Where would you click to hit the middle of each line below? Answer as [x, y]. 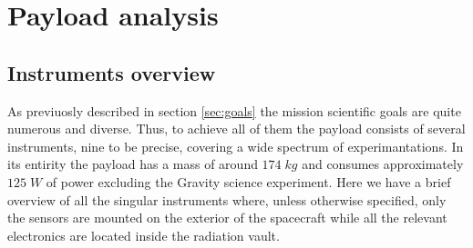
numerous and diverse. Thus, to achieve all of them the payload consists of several [236, 129]
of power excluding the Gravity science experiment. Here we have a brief [248, 181]
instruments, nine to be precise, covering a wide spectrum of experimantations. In [236, 146]
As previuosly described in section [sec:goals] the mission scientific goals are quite [234, 110]
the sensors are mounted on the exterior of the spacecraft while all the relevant [227, 218]
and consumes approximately [383, 164]
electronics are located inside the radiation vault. [144, 235]
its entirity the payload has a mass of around [133, 164]
